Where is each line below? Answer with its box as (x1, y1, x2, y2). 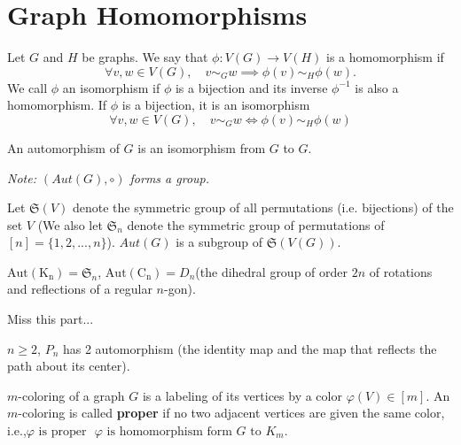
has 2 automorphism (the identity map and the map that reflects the (62, 339, 437, 357)
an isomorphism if (62, 78, 160, 96)
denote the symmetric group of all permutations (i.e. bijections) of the (72, 198, 454, 217)
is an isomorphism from (137, 138, 266, 157)
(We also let (37, 215, 103, 234)
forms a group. (129, 168, 210, 187)
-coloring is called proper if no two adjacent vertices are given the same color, (18, 403, 445, 422)
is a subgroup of (176, 233, 263, 251)
